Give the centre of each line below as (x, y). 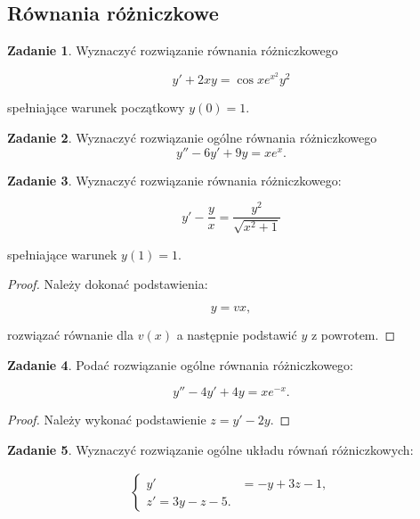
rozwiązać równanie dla (71, 334)
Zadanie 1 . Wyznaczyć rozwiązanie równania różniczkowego (173, 50)
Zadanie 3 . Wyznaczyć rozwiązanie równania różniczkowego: (174, 180)
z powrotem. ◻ (353, 334)
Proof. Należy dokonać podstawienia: (108, 284)
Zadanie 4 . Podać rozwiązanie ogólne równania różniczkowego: (181, 364)
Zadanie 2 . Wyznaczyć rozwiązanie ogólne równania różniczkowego (192, 138)
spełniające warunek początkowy (96, 107)
